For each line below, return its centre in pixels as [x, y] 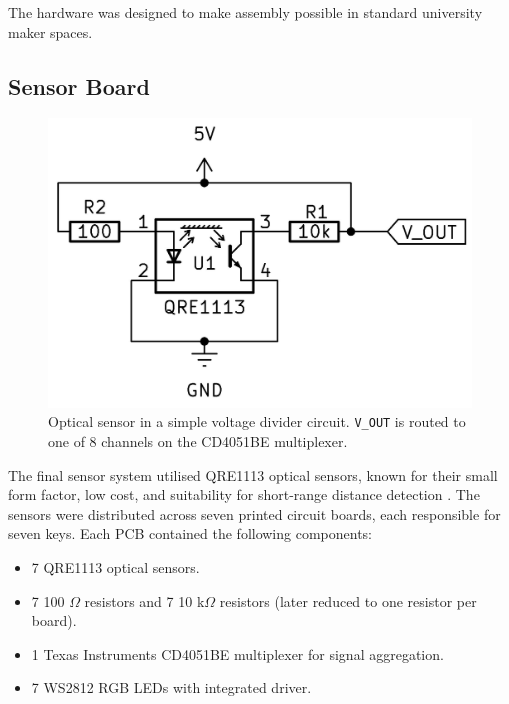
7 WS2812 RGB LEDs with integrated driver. [171, 687]
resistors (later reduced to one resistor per [348, 600]
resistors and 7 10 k [144, 600]
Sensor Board [79, 85]
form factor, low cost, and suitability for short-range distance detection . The [244, 494]
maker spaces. [50, 31]
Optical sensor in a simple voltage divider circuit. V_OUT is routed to [257, 421]
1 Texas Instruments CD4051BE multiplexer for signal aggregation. [237, 653]
